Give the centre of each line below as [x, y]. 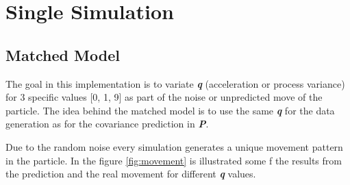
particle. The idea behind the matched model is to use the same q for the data [170, 110]
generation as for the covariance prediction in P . [107, 124]
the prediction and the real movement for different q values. [131, 174]
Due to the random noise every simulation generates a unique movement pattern [174, 146]
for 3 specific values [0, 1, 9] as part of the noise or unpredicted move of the [164, 97]
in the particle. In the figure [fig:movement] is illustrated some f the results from [174, 160]
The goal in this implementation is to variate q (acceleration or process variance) [175, 83]
